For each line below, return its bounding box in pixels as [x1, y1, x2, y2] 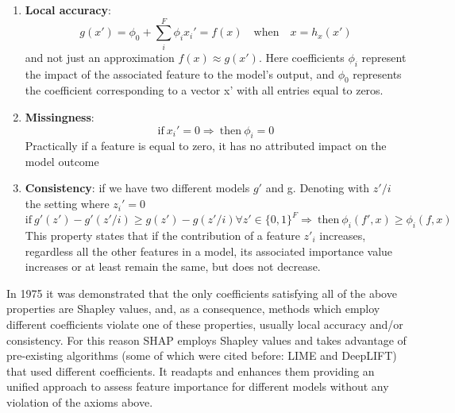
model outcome [25, 152, 99, 169]
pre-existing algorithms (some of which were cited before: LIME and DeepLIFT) [6, 347, 397, 364]
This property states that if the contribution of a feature [25, 226, 300, 243]
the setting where [25, 195, 110, 212]
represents [353, 65, 402, 82]
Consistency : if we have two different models [25, 179, 250, 196]
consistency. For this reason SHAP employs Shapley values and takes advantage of [6, 331, 407, 348]
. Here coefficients [258, 48, 345, 65]
